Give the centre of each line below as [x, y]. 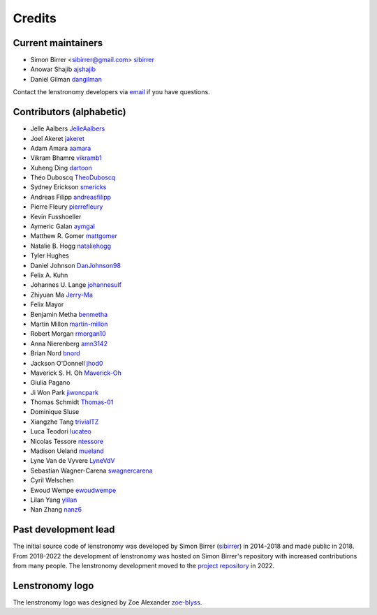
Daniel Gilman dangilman [66, 79]
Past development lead [64, 529]
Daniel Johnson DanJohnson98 [76, 265]
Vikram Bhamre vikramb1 [66, 158]
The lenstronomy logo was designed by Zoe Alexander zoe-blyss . [108, 602]
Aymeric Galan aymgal [63, 226]
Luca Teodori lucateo [61, 431]
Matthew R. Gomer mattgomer [74, 236]
